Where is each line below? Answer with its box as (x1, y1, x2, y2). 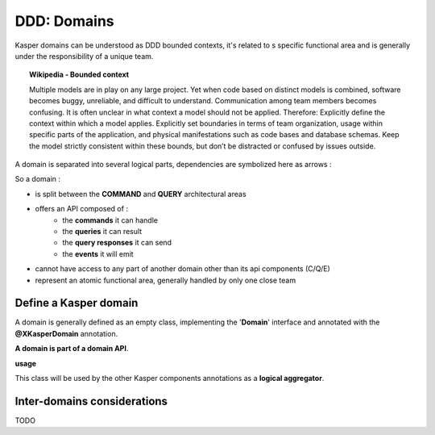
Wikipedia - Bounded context (29, 69, 129, 80)
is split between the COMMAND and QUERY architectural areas (35, 189, 246, 199)
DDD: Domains (14, 12, 114, 30)
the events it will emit (62, 249, 134, 258)
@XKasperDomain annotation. (14, 328, 118, 338)
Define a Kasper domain (14, 296, 139, 310)
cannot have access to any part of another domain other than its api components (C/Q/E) (35, 264, 330, 274)
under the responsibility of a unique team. (14, 51, 154, 61)
